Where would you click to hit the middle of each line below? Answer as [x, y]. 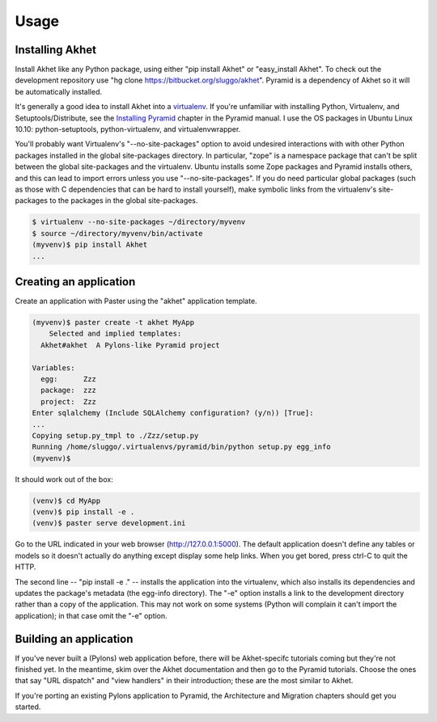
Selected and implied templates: [115, 334]
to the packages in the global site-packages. [124, 201]
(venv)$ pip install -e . [83, 512]
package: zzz [69, 391]
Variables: [53, 367]
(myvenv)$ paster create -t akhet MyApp [113, 322]
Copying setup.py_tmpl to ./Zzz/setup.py [115, 435]
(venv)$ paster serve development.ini [109, 523]
